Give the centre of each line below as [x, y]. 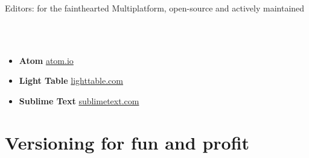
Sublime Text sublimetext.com [79, 100]
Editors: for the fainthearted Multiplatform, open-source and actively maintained [155, 8]
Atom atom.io [46, 60]
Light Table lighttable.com [71, 81]
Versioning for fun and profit [127, 142]
